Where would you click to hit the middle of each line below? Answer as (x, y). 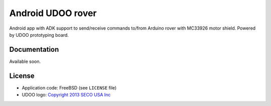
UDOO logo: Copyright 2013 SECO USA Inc (66, 95)
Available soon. (25, 61)
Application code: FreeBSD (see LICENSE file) (69, 87)
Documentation (34, 49)
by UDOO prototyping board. (39, 35)
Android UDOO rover (53, 13)
